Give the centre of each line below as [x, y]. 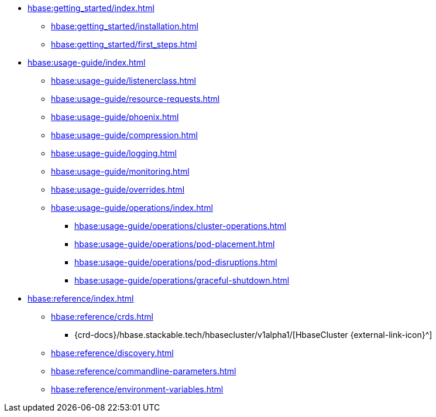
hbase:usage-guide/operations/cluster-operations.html [181, 226]
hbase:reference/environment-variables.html [137, 389]
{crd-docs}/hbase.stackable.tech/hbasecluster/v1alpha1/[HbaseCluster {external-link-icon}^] [253, 335]
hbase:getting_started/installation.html [125, 26]
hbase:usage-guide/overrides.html [118, 189]
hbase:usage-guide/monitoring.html [120, 171]
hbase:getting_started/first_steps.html [124, 44]
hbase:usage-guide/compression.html [124, 135]
